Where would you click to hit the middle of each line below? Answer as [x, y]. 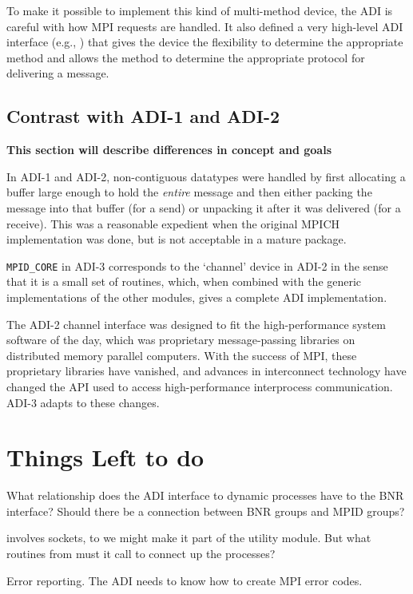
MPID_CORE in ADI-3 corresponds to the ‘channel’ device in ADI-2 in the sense [197, 265]
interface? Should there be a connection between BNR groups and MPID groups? [206, 511]
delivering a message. [58, 73]
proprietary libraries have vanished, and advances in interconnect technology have [206, 371]
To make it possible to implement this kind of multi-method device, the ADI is [200, 10]
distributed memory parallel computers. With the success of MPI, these [182, 355]
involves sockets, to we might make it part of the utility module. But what [189, 538]
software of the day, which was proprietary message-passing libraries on [181, 340]
